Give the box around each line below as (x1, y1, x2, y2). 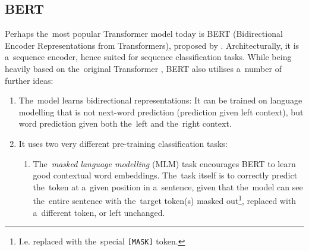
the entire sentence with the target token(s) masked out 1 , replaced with (33, 193, 297, 206)
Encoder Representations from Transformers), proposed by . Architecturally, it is (5, 39, 299, 51)
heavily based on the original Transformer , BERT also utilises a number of (5, 62, 282, 74)
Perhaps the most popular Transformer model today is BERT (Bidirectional (5, 27, 283, 40)
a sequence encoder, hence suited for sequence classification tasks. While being (5, 51, 292, 63)
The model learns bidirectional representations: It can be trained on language (18, 94, 302, 106)
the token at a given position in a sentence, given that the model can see (33, 180, 303, 193)
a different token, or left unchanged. (33, 206, 165, 218)
